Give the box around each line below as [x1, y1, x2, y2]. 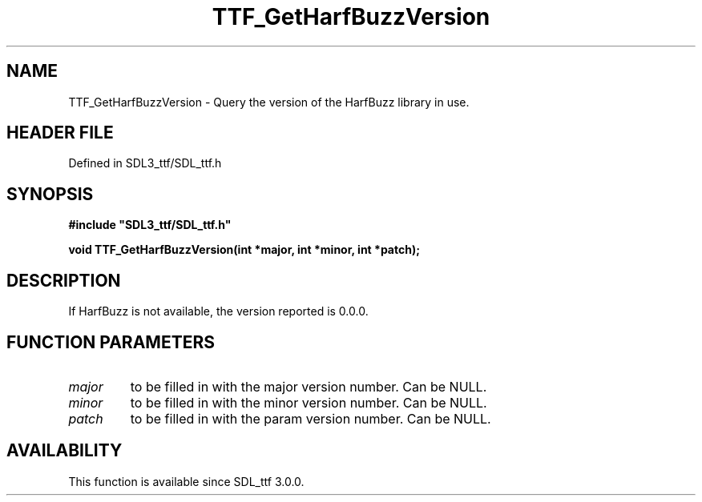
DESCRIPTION [6, 270, 121, 291]
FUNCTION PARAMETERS [6, 331, 215, 352]
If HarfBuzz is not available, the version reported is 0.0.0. [68, 304, 369, 319]
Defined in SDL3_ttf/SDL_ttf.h [68, 156, 222, 171]
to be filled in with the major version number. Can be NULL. [130, 378, 487, 395]
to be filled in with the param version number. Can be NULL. [130, 410, 491, 427]
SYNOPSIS [6, 183, 94, 204]
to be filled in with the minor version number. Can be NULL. [130, 394, 487, 411]
